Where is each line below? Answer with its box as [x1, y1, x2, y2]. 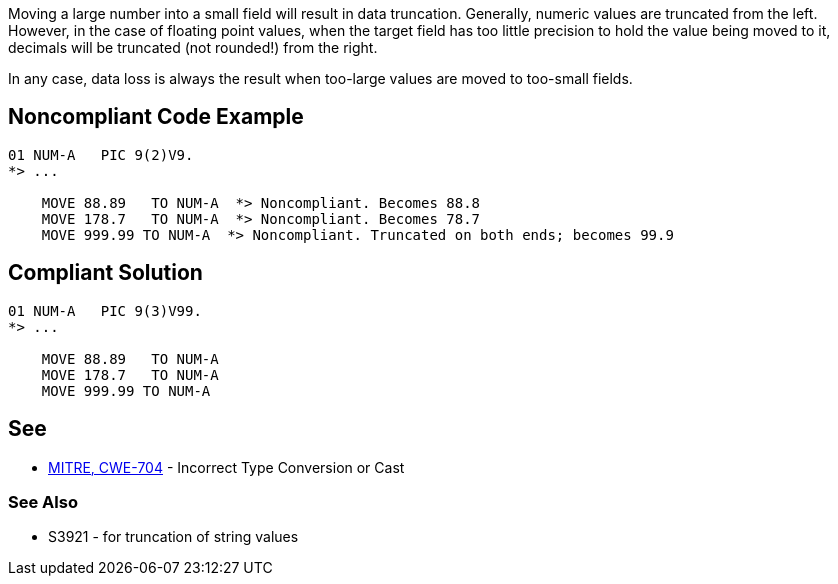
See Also [8, 491, 78, 512]
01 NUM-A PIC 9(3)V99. [8, 302, 202, 319]
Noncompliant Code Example [8, 104, 304, 130]
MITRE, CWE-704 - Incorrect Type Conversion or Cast [48, 458, 405, 476]
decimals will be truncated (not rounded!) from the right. [8, 39, 378, 56]
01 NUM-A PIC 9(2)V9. [8, 146, 194, 163]
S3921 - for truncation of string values [48, 528, 299, 546]
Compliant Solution [8, 260, 203, 286]
